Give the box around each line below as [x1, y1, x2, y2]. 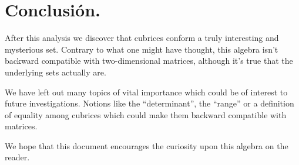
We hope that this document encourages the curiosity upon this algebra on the [5, 139, 288, 152]
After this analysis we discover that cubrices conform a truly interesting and [5, 32, 279, 44]
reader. [5, 151, 30, 163]
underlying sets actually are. [5, 66, 106, 78]
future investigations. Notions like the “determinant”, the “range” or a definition [5, 97, 294, 109]
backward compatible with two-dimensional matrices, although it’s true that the [5, 54, 293, 67]
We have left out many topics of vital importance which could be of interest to [5, 85, 288, 98]
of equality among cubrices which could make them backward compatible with [5, 108, 287, 121]
